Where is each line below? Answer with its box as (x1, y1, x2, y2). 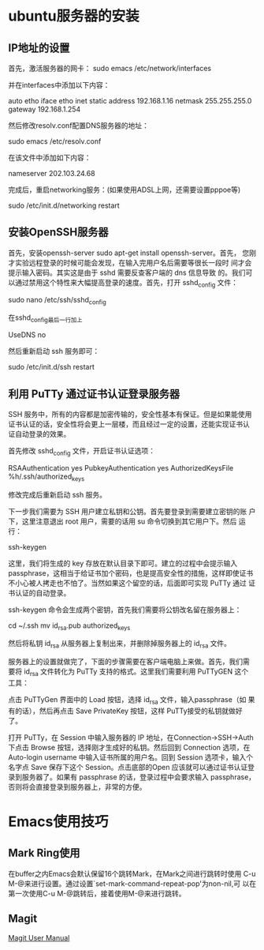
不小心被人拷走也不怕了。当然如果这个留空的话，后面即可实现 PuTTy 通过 (8, 578, 247, 588)
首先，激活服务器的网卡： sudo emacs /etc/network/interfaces (8, 64, 211, 73)
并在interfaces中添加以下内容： (8, 81, 110, 89)
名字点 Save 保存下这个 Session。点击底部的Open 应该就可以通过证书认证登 (8, 762, 255, 772)
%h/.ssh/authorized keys (8, 471, 85, 483)
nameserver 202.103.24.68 (8, 169, 96, 178)
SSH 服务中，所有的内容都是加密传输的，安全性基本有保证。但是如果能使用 (8, 410, 252, 419)
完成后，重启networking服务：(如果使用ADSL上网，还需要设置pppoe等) (8, 185, 241, 194)
